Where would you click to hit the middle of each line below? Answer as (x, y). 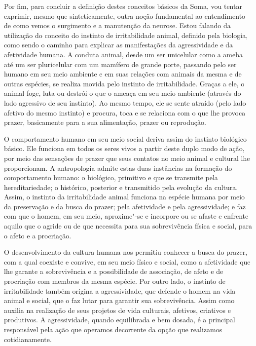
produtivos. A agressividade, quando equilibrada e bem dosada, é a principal (120, 320)
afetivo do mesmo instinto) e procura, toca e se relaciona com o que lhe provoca (125, 112)
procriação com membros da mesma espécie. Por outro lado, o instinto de (115, 281)
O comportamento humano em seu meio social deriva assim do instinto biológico (125, 138)
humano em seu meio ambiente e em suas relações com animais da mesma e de (123, 74)
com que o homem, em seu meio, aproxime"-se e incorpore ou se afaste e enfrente (126, 216)
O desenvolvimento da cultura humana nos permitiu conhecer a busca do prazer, (126, 252)
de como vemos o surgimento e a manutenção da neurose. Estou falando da (117, 25)
